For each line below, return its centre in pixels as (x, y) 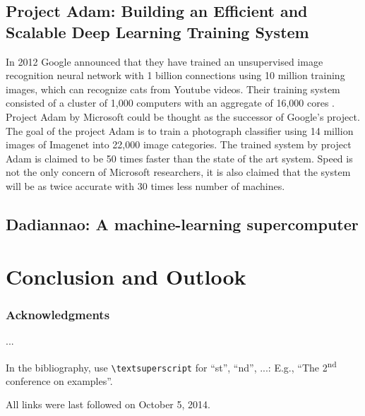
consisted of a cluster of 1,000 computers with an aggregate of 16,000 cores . (170, 103)
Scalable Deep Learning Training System (157, 31)
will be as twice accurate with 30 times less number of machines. (145, 185)
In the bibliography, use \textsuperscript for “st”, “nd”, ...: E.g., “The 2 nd (171, 366)
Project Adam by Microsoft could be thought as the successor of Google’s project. (183, 116)
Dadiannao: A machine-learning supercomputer (182, 224)
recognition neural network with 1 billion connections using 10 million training (175, 75)
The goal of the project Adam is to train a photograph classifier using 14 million (180, 130)
